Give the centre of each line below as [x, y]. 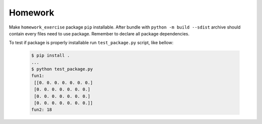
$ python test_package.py [62, 69]
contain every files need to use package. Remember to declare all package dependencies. [99, 33]
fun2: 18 [42, 110]
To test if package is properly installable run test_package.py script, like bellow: [91, 43]
